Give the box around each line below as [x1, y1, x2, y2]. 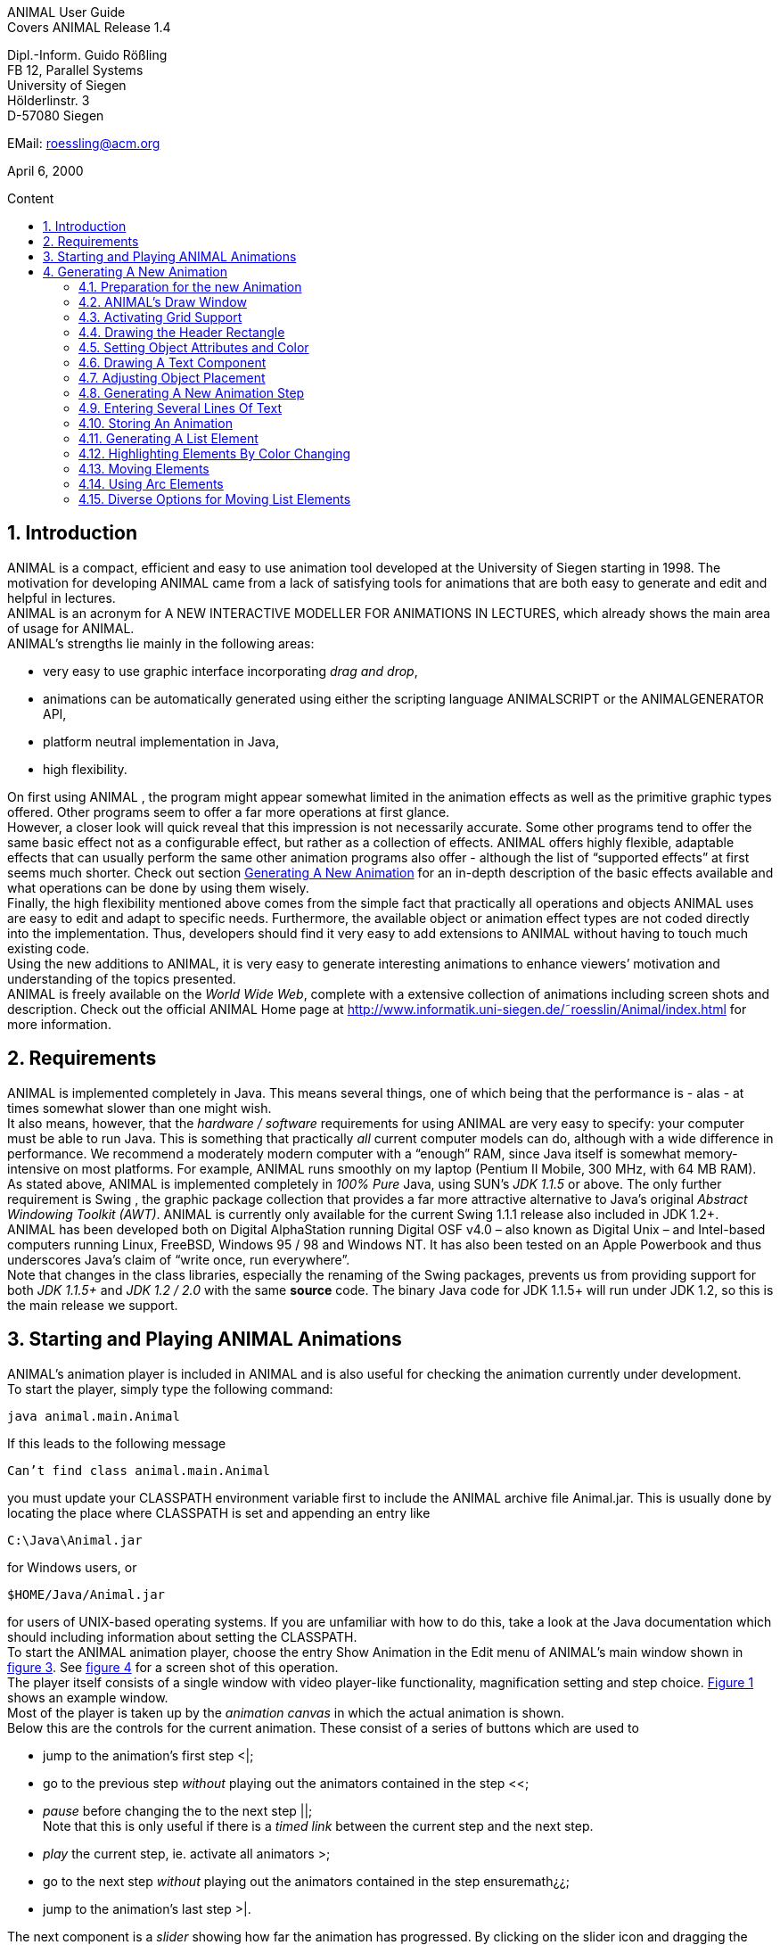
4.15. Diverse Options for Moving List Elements [78, 491, 351, 507]
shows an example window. [7, 1689, 168, 1705]
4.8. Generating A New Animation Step [78, 385, 305, 400]
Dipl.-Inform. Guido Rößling [7, 47, 168, 62]
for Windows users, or [7, 1559, 137, 1575]
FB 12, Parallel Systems [7, 62, 144, 78]
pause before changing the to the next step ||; [43, 1802, 313, 1818]
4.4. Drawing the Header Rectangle [78, 325, 285, 340]
